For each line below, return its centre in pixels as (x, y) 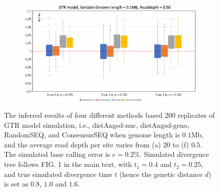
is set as (16, 184)
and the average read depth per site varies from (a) (82, 144)
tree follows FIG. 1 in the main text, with (68, 164)
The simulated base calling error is (57, 154)
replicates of (196, 115)
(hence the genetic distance (161, 174)
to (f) (181, 144)
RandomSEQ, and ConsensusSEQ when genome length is (92, 135)
